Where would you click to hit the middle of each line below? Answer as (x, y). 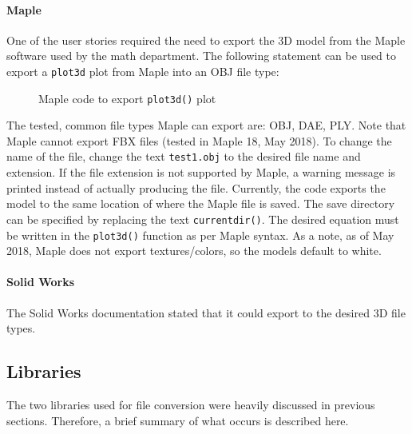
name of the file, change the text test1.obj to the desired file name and (184, 156)
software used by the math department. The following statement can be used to (202, 56)
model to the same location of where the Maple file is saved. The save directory (201, 203)
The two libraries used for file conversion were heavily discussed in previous (191, 405)
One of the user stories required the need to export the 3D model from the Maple (206, 40)
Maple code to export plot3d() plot (127, 98)
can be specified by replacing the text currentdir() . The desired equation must (203, 219)
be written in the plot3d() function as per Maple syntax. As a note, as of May (200, 235)
